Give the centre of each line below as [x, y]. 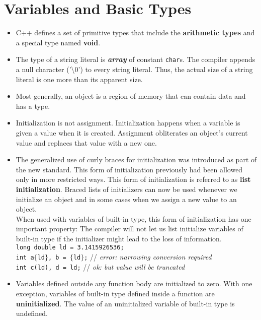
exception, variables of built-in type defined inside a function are [115, 294]
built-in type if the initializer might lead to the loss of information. [119, 238]
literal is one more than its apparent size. [79, 79]
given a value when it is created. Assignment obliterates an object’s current [132, 132]
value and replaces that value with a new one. [86, 142]
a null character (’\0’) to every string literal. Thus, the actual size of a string [134, 69]
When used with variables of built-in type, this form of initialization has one [134, 218]
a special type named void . [58, 42]
